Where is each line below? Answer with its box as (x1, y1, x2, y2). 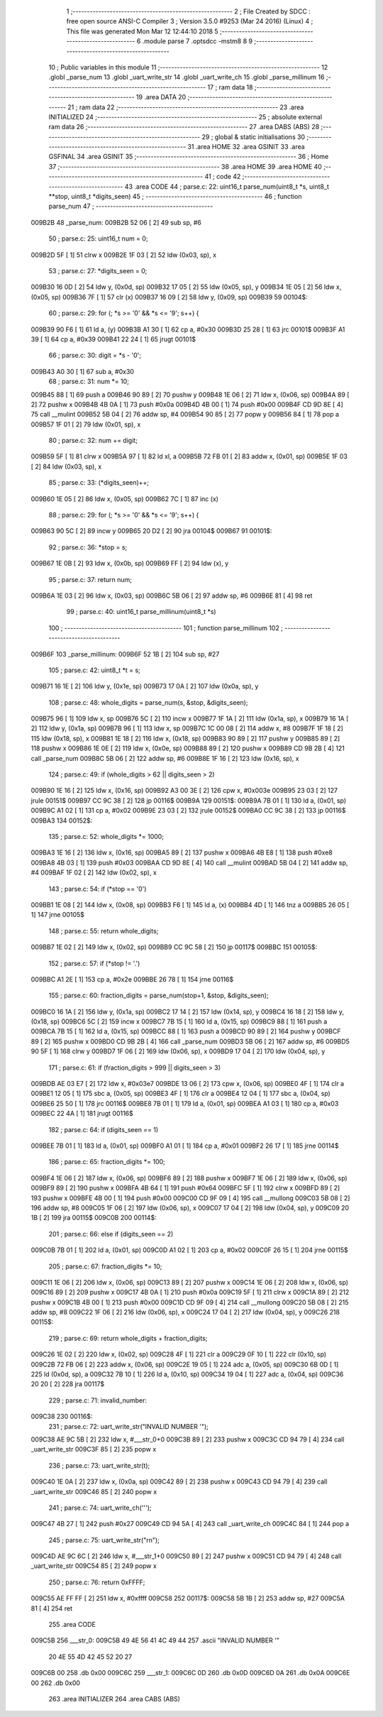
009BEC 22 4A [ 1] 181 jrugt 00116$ (30, 1109, 134, 1118)
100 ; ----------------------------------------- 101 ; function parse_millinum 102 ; (48, 623, 284, 632)
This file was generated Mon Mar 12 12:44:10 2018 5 (66, 27, 219, 35)
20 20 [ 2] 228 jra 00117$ (30, 1380, 105, 1388)
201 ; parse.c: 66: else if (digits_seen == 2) (48, 1229, 174, 1238)
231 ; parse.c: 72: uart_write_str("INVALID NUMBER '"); (48, 1422, 209, 1430)
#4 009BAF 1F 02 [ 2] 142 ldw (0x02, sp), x (30, 868, 157, 877)
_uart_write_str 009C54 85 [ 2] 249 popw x (30, 1562, 157, 1570)
